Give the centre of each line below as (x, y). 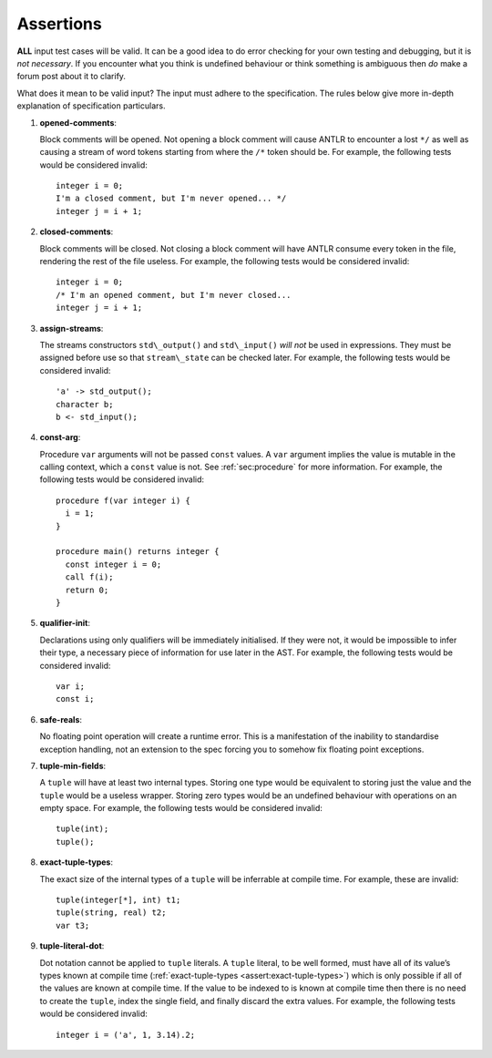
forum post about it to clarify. (72, 77)
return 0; (87, 590)
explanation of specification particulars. (91, 106)
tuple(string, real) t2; (111, 913)
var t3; (73, 925)
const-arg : (60, 437)
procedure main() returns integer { (138, 552)
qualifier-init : (65, 623)
